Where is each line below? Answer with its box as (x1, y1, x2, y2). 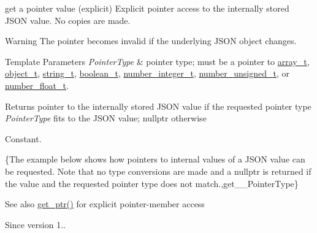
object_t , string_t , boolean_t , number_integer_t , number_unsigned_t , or (5, 67, 290, 80)
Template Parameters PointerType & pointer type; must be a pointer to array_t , (5, 55, 310, 67)
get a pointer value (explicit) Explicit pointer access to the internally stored (5, 2, 289, 14)
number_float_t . (5, 78, 69, 91)
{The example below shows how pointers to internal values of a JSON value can (5, 153, 305, 166)
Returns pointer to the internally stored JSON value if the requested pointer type (5, 99, 311, 112)
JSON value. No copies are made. (5, 13, 131, 26)
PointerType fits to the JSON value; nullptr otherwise (5, 112, 207, 124)
